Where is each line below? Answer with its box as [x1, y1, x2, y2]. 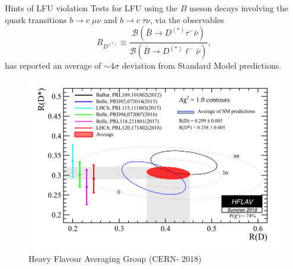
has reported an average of [5, 59, 101, 72]
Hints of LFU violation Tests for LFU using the [5, 2, 178, 14]
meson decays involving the [189, 2, 288, 14]
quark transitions [5, 13, 67, 25]
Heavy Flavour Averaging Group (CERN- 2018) [28, 252, 202, 264]
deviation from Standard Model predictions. [122, 59, 282, 72]
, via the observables [149, 13, 224, 25]
